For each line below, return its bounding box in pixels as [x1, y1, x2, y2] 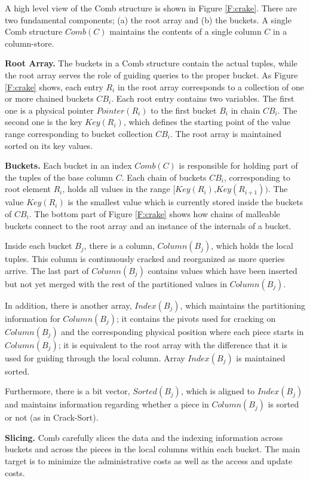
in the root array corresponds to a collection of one [118, 80, 304, 93]
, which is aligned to [180, 385, 255, 397]
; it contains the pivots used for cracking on [116, 312, 276, 324]
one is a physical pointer [5, 103, 94, 116]
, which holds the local [211, 239, 293, 252]
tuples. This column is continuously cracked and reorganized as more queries [5, 252, 285, 265]
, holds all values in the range [62, 182, 170, 195]
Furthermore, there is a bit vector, [5, 385, 130, 397]
